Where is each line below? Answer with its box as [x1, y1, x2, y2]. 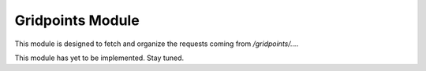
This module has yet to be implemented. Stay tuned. [14, 53, 185, 62]
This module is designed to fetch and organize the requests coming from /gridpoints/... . [14, 39, 299, 48]
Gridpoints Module [14, 12, 140, 29]
